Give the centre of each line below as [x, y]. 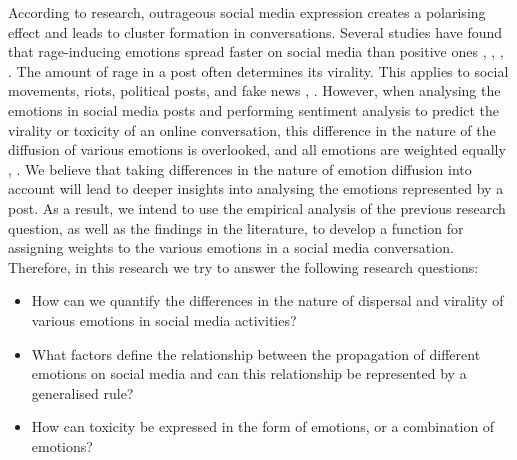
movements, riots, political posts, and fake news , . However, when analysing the [254, 90]
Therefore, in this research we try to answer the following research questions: [243, 266]
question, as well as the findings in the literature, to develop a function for [236, 227]
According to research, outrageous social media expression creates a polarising [247, 12]
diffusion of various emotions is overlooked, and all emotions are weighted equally [257, 149]
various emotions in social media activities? [164, 319]
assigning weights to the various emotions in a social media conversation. [231, 247]
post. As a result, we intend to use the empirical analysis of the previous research [257, 207]
